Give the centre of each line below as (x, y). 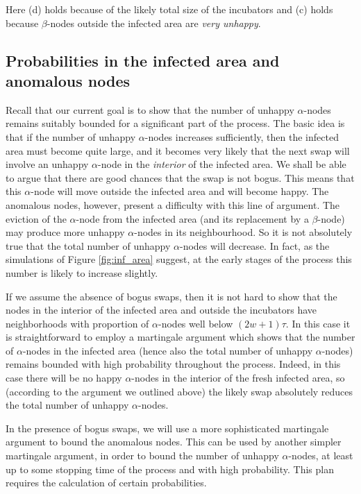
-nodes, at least (321, 455)
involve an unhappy (47, 164)
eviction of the (36, 218)
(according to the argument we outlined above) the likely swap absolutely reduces (179, 391)
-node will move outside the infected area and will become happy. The (180, 191)
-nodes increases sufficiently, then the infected (242, 136)
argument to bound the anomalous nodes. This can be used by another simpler (174, 442)
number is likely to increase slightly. (82, 272)
